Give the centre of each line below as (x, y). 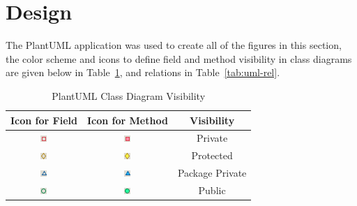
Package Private (212, 173)
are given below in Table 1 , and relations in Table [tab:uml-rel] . (143, 72)
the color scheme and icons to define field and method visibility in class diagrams (179, 58)
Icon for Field (44, 120)
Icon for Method (127, 120)
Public (212, 190)
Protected (212, 155)
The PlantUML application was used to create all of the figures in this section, (174, 45)
